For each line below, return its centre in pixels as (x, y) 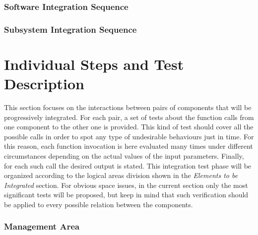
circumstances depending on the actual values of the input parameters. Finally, (124, 155)
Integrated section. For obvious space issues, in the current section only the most (126, 185)
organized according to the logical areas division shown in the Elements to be (121, 175)
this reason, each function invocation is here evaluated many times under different (129, 146)
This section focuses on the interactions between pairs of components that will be (128, 107)
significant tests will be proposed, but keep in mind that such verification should (126, 195)
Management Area (42, 226)
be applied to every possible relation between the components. (98, 204)
